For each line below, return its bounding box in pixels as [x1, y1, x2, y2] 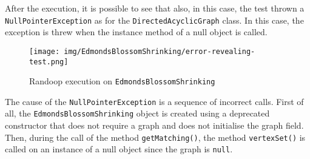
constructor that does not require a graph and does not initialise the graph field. [5, 119, 304, 132]
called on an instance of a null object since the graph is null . [5, 143, 233, 155]
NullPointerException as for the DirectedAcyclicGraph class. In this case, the [5, 13, 304, 26]
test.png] [29, 57, 69, 66]
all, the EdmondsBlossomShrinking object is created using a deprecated [5, 107, 270, 120]
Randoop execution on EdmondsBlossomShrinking [29, 75, 215, 87]
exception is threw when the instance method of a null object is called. [5, 25, 268, 38]
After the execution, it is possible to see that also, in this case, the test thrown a [5, 2, 305, 14]
